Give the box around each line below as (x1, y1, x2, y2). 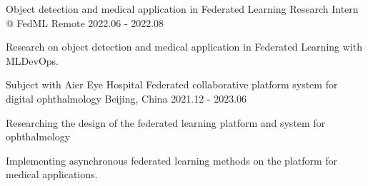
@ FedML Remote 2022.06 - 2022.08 (6, 15, 164, 30)
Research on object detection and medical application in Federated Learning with (6, 39, 362, 54)
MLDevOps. (6, 53, 59, 68)
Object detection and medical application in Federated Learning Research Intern (6, 1, 359, 16)
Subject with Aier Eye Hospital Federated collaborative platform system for (6, 77, 338, 92)
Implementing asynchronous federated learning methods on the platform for (6, 153, 338, 167)
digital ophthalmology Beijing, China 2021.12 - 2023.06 (6, 91, 247, 105)
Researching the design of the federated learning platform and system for (6, 115, 326, 130)
